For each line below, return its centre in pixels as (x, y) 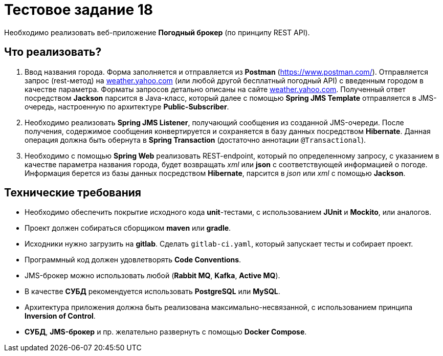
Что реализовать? (53, 52)
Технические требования (73, 193)
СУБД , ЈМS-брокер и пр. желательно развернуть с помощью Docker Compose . (166, 332)
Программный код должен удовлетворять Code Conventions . (133, 260)
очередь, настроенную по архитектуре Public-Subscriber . (127, 106)
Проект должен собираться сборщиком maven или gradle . (128, 228)
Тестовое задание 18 (79, 10)
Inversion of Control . (60, 316)
